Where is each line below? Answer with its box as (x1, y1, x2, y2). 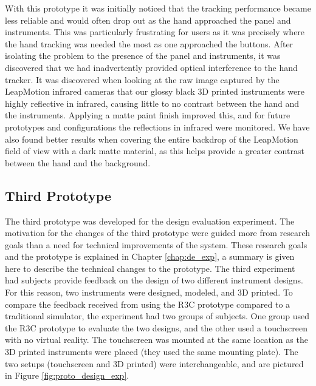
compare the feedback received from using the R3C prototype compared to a (5, 297, 290, 310)
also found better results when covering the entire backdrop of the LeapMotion (5, 132, 298, 145)
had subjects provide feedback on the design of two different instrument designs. (5, 274, 303, 286)
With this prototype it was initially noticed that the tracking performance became (5, 2, 311, 14)
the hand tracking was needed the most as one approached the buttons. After (5, 37, 294, 50)
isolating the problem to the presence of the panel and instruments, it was (5, 49, 281, 62)
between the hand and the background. (5, 156, 151, 169)
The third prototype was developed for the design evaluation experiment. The (5, 214, 295, 227)
